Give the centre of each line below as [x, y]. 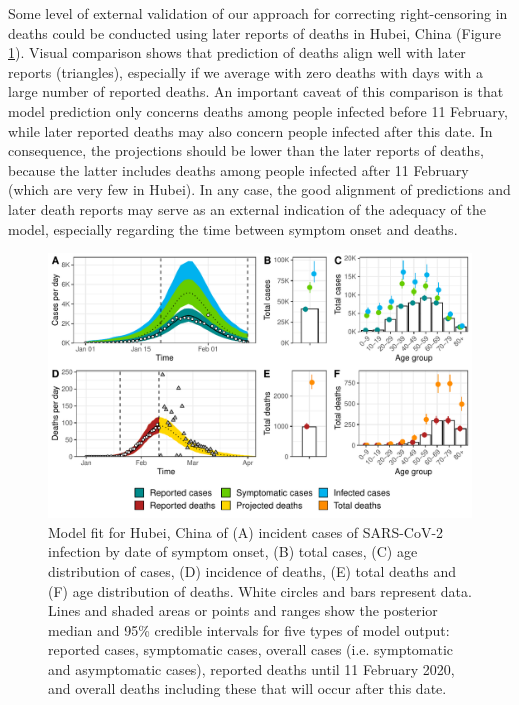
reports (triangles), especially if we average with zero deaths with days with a [245, 71]
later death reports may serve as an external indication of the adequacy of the [247, 208]
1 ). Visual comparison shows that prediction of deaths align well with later [237, 52]
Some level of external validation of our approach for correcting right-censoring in [258, 13]
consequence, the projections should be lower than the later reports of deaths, [246, 150]
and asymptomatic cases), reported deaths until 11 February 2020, [251, 668]
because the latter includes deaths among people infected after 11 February [238, 169]
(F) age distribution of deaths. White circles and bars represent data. [260, 590]
